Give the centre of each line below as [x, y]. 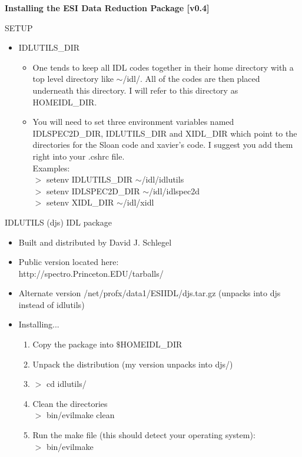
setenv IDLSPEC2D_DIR [93, 191]
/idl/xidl [138, 202]
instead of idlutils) [52, 304]
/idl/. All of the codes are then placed [191, 79]
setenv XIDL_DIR [80, 202]
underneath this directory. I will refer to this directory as [135, 90]
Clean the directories [70, 403]
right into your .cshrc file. [79, 156]
